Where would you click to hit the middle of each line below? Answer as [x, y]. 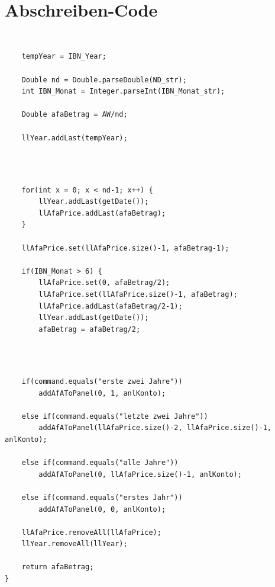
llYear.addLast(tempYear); [75, 138]
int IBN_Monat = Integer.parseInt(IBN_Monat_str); [123, 92]
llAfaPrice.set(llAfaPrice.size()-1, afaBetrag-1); [125, 248]
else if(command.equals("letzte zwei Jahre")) [115, 416]
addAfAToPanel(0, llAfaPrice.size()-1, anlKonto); [140, 474]
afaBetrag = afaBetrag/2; [90, 329]
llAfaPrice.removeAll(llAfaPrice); [91, 532]
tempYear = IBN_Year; [64, 57]
